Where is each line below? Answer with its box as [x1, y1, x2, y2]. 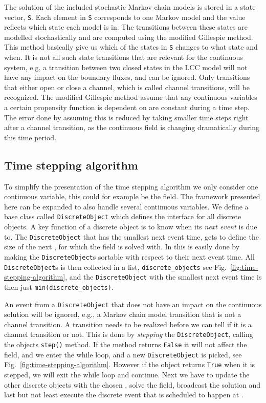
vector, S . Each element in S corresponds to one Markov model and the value [4, 11, 246, 22]
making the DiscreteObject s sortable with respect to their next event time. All [4, 251, 255, 262]
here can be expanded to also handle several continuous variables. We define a [4, 201, 249, 211]
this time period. [4, 132, 57, 142]
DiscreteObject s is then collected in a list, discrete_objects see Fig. [4, 261, 227, 272]
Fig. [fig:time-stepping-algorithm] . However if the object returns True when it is [4, 359, 255, 370]
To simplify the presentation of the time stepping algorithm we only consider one [4, 181, 258, 192]
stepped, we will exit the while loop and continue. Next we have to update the [4, 369, 250, 380]
